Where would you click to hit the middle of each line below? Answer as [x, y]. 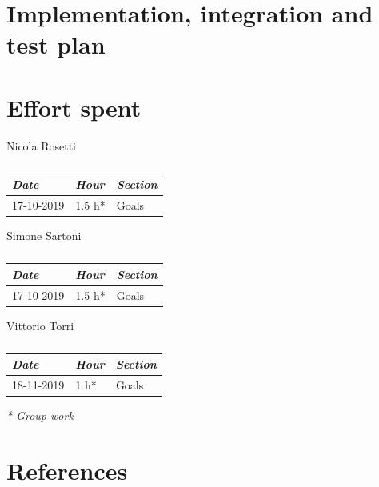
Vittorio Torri [40, 325]
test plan [56, 44]
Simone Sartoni [44, 236]
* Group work [40, 415]
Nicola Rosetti [41, 145]
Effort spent [74, 107]
